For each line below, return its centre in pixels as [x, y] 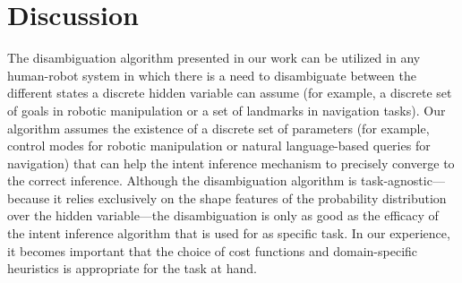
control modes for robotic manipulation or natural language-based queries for [219, 146]
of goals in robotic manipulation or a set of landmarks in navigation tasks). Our [227, 110]
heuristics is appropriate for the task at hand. [132, 268]
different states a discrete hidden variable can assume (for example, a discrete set [230, 93]
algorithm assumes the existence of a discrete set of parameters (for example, [218, 128]
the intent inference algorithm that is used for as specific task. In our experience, [229, 233]
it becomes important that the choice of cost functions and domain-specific [213, 250]
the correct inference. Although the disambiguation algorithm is [182, 180]
